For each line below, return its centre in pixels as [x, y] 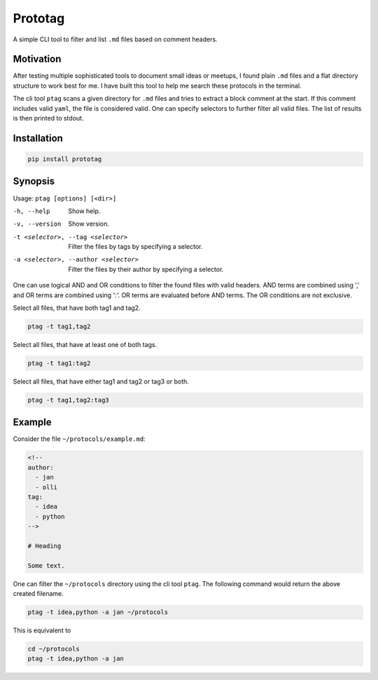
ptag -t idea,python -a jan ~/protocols [98, 612]
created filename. [38, 594]
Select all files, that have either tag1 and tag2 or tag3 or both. [101, 381]
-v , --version [37, 224]
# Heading [44, 546]
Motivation [37, 59]
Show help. [84, 211]
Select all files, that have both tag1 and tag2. [77, 308]
